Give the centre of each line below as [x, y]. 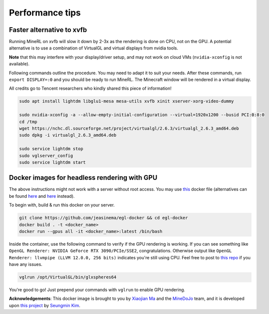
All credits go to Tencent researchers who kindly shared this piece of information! [90, 88]
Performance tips [45, 13]
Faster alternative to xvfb [48, 30]
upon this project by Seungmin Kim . [45, 305]
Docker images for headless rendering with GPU [83, 178]
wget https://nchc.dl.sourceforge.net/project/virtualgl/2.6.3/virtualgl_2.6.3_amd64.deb [129, 128]
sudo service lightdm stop [51, 149]
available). [19, 64]
